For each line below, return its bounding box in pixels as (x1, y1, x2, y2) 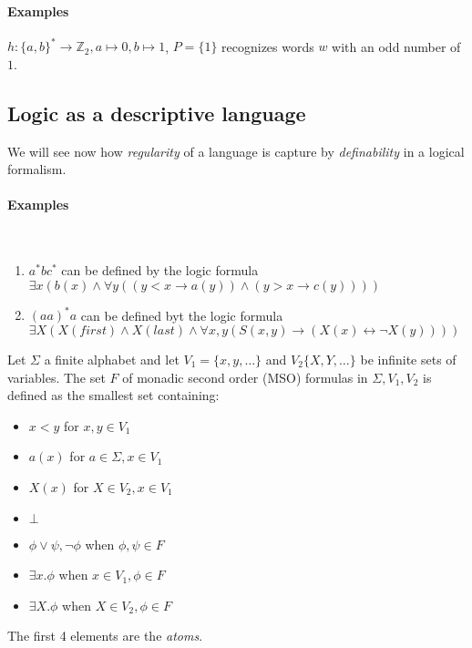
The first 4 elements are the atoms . (7, 626, 203, 645)
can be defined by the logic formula (61, 261, 259, 280)
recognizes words (221, 36, 314, 56)
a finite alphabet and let (44, 349, 180, 368)
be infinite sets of (360, 349, 457, 368)
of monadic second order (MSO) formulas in (122, 367, 368, 386)
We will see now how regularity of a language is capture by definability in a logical (7, 141, 465, 160)
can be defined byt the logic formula (80, 305, 283, 324)
